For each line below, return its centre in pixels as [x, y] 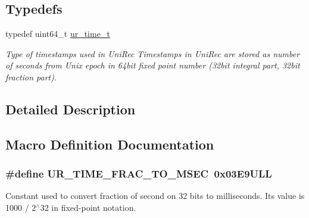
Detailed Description [71, 109]
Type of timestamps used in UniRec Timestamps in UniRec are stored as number [153, 53]
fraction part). [31, 77]
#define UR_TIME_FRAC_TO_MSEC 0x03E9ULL [139, 174]
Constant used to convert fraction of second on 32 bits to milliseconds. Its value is [155, 196]
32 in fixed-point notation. [88, 207]
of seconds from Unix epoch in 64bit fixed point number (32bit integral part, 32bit [153, 65]
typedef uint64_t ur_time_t [58, 34]
